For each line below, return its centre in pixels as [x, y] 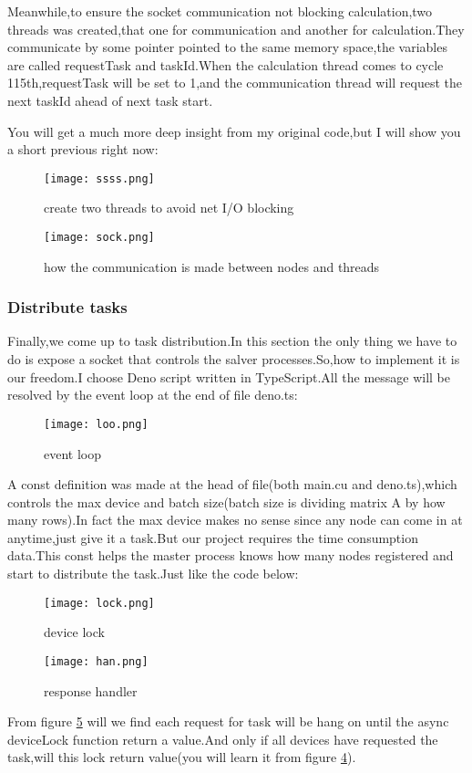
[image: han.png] [96, 661]
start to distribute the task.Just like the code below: [153, 574]
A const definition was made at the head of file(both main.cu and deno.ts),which [232, 484]
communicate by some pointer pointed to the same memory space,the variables [227, 47]
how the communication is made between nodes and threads [212, 266]
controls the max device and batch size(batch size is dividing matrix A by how [226, 501]
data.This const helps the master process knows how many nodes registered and [231, 555]
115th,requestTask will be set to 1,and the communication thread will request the [235, 83]
